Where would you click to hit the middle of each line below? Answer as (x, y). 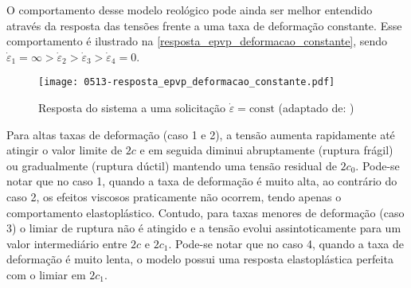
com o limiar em (46, 274)
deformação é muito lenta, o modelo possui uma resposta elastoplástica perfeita (200, 259)
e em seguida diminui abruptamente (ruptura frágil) (266, 150)
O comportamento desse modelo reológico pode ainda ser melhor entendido (190, 10)
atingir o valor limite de (65, 150)
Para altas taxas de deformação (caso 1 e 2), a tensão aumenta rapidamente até (201, 134)
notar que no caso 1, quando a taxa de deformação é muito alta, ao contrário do (202, 181)
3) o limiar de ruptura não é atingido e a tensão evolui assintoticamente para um (204, 228)
